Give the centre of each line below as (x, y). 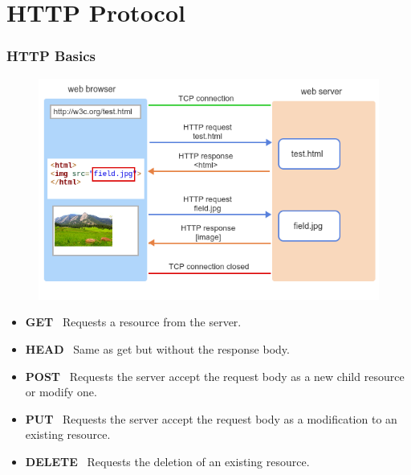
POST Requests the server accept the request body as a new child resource (215, 376)
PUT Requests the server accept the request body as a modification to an (211, 418)
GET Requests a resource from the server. (133, 322)
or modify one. (61, 392)
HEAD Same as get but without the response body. (157, 348)
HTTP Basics (51, 56)
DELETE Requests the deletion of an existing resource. (167, 461)
